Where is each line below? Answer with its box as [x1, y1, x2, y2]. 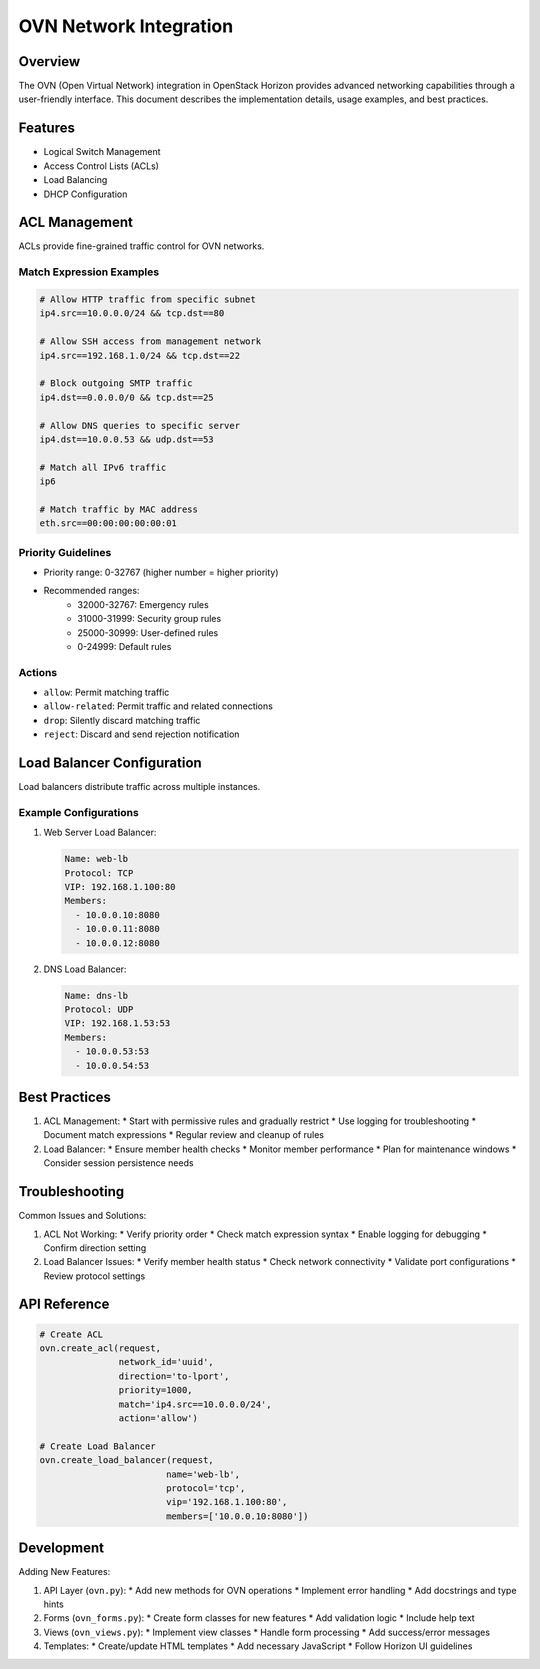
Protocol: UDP [64, 1003, 134, 1015]
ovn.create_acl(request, [39, 1343, 162, 1354]
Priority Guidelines [18, 545, 112, 559]
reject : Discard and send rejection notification [43, 728, 240, 740]
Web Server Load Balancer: [43, 826, 157, 839]
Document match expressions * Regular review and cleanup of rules [43, 1129, 325, 1141]
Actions [18, 665, 58, 679]
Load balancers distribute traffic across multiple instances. [18, 781, 261, 793]
